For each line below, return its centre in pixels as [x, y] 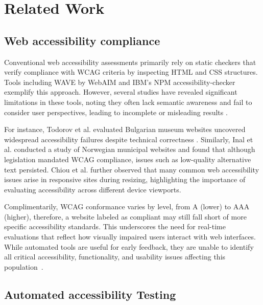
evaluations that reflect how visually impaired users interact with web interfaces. [130, 237]
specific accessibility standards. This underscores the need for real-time [115, 226]
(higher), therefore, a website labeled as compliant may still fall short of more [125, 216]
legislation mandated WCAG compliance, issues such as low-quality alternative [128, 159]
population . [24, 266]
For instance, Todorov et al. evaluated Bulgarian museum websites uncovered [125, 129]
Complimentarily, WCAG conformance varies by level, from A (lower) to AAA [127, 206]
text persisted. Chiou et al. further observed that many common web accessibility [132, 169]
